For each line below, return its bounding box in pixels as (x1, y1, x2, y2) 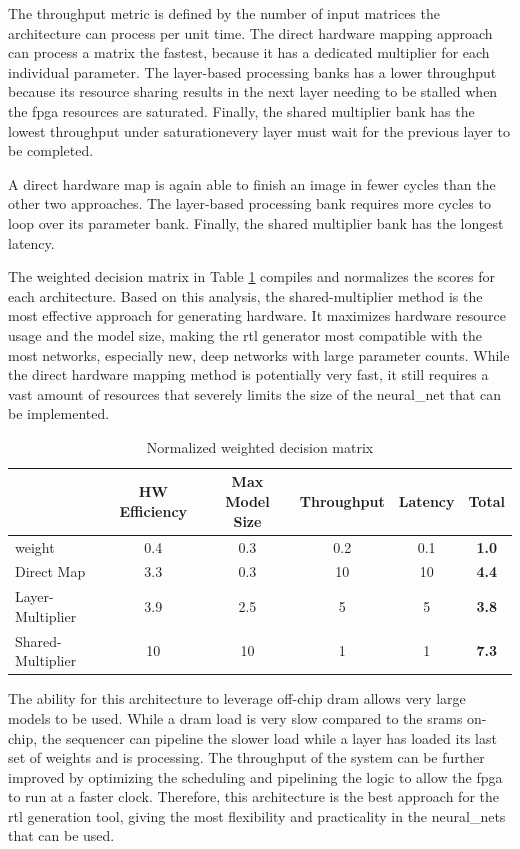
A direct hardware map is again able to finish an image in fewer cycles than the (8, 173, 496, 194)
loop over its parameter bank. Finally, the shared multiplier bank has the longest (8, 212, 504, 233)
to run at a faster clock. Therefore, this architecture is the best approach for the (8, 786, 499, 807)
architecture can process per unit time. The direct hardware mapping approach (8, 22, 493, 43)
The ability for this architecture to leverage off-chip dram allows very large (8, 688, 466, 709)
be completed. (8, 140, 94, 161)
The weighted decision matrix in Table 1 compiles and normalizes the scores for (8, 266, 495, 287)
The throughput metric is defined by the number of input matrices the (8, 3, 440, 23)
